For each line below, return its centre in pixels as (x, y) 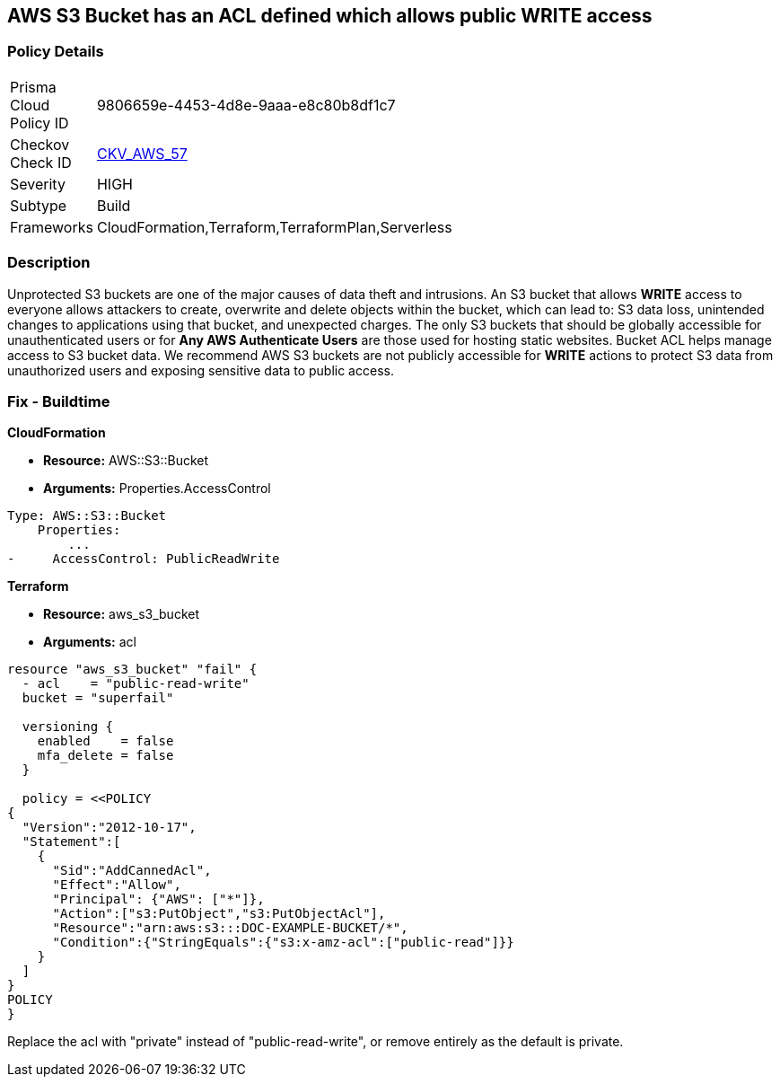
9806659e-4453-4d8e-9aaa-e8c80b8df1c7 (246, 105)
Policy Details (56, 52)
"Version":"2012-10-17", (109, 828)
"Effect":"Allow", (117, 885)
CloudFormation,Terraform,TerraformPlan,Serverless (274, 227)
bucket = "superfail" (98, 698)
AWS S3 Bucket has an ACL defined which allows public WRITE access (330, 16)
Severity (38, 184)
